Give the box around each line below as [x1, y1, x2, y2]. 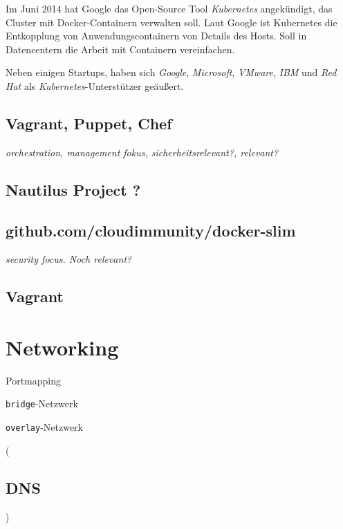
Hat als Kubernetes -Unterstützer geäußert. [6, 78, 184, 93]
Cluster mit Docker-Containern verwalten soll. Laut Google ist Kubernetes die [6, 15, 337, 29]
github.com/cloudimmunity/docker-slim [6, 219, 296, 241]
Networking [6, 333, 119, 361]
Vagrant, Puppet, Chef [6, 112, 172, 133]
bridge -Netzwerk [6, 396, 78, 411]
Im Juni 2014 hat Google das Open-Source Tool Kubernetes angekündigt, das [6, 1, 333, 15]
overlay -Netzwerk [6, 420, 83, 434]
